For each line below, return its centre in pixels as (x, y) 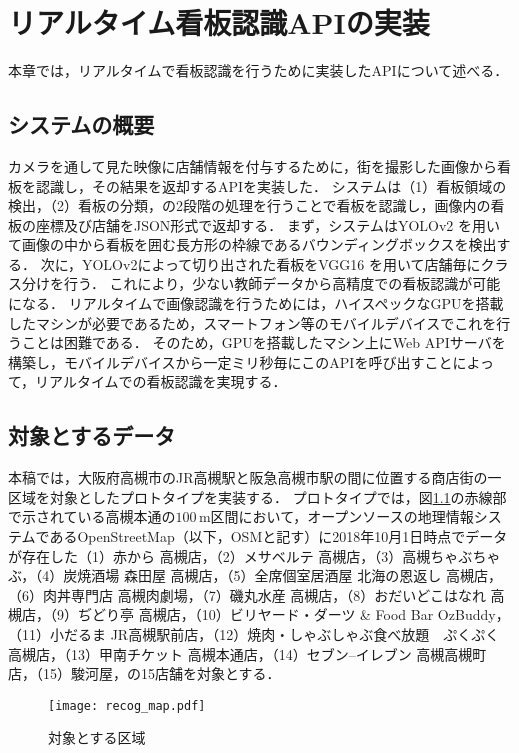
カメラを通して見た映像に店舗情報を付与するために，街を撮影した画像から (252, 165)
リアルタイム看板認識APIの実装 (219, 22)
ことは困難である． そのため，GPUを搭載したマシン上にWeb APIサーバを (263, 342)
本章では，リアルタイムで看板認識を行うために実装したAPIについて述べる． (258, 70)
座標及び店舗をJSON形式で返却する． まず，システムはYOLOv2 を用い (268, 224)
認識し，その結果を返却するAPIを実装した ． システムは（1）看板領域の (271, 185)
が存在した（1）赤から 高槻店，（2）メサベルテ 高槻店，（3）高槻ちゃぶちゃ (254, 555)
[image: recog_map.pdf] (127, 705)
